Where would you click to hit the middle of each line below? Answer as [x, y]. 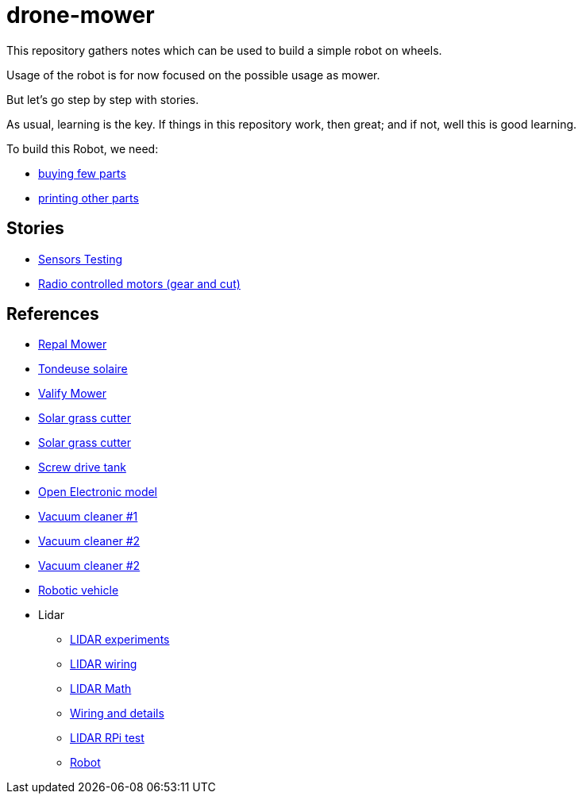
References [53, 314]
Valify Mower [73, 394]
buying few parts [82, 173]
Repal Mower [73, 344]
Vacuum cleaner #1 [88, 517]
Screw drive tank [82, 467]
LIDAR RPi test [107, 738]
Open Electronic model [98, 492]
